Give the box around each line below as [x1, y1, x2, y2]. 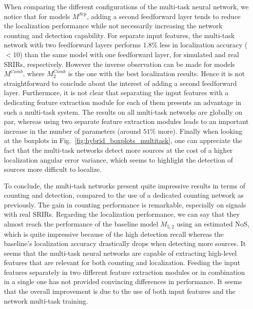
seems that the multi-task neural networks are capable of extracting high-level [4, 247, 237, 258]
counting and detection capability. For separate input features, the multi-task [4, 30, 235, 40]
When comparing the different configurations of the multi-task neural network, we [4, 1, 249, 11]
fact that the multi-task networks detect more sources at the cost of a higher [4, 144, 233, 155]
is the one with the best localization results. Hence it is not [68, 68, 245, 79]
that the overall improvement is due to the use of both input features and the [4, 286, 235, 296]
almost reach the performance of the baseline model [4, 219, 158, 229]
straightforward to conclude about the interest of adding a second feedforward [4, 78, 237, 88]
